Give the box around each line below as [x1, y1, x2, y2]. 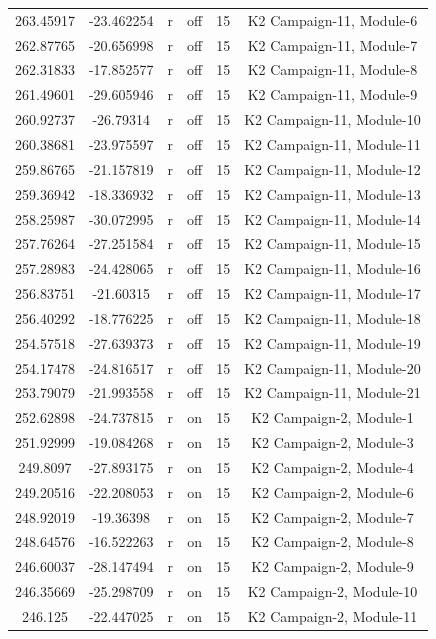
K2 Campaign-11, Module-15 [244, 233, 421, 254]
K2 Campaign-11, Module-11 [244, 133, 421, 154]
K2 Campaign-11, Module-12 [244, 158, 421, 179]
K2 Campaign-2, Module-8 [251, 531, 414, 552]
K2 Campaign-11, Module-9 [247, 84, 418, 105]
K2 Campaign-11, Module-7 [247, 34, 418, 55]
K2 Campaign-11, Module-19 [244, 332, 421, 353]
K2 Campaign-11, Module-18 [244, 307, 421, 328]
